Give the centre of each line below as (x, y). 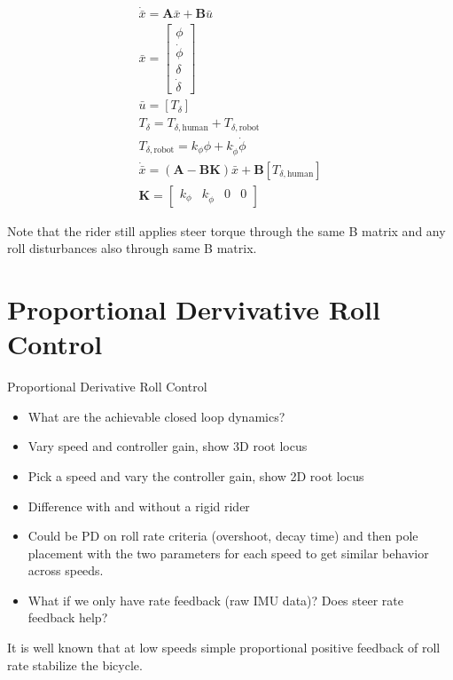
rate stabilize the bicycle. (75, 664)
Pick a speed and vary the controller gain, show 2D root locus (196, 475)
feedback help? (68, 617)
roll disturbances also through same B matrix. (132, 248)
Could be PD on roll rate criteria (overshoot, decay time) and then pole (223, 536)
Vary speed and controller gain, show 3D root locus (168, 446)
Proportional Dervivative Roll (194, 309)
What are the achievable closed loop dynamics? (156, 416)
